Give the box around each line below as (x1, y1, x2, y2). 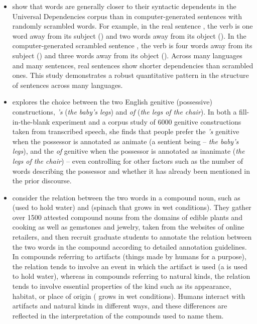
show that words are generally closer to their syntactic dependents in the (12, 1, 236, 11)
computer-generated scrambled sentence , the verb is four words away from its (12, 40, 252, 51)
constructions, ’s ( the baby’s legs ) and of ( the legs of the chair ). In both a (12, 106, 237, 117)
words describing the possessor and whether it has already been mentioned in (12, 165, 250, 176)
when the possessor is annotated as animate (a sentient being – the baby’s (12, 136, 239, 146)
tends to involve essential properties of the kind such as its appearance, (12, 281, 231, 291)
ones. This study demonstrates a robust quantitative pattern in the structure (12, 70, 249, 80)
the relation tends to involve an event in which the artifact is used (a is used (12, 261, 247, 271)
